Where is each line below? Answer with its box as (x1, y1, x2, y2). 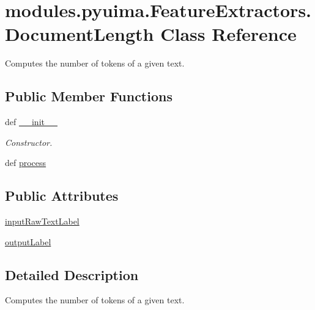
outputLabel (5, 235, 51, 248)
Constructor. (5, 135, 53, 148)
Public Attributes (5, 186, 119, 205)
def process (5, 156, 46, 169)
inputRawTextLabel (5, 215, 80, 228)
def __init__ (5, 115, 57, 128)
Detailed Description (5, 265, 139, 284)
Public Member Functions (5, 87, 172, 106)
